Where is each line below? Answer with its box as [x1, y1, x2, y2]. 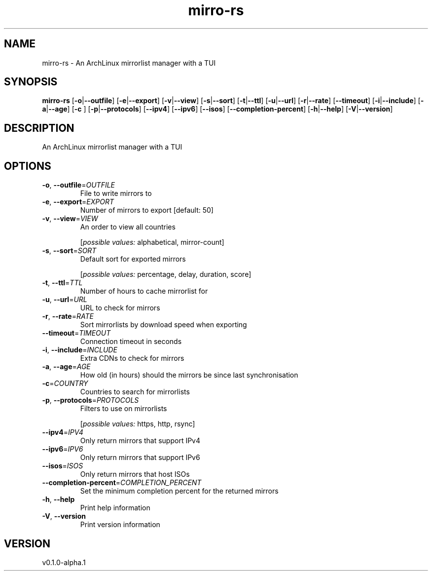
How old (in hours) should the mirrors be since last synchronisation [80, 371, 298, 380]
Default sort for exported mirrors [80, 255, 186, 264]
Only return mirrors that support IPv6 [80, 453, 200, 462]
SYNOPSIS [4, 76, 58, 88]
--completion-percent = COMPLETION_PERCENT [42, 478, 202, 487]
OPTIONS [4, 159, 51, 172]
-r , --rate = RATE [42, 312, 94, 321]
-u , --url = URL [42, 295, 87, 304]
